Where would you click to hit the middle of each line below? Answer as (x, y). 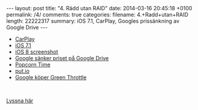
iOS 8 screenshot (37, 52)
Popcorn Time (33, 65)
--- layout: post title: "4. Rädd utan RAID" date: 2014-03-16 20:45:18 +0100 (99, 8)
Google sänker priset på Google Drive (62, 58)
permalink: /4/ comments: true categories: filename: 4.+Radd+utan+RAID (97, 14)
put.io (22, 71)
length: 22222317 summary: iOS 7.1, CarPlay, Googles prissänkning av (93, 21)
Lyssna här (20, 101)
